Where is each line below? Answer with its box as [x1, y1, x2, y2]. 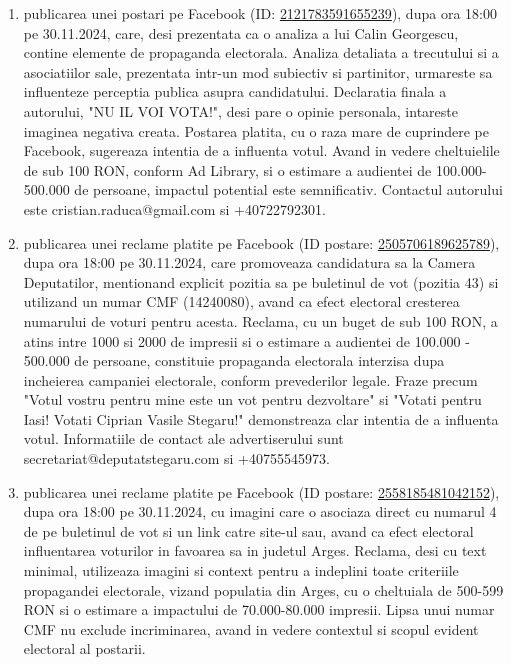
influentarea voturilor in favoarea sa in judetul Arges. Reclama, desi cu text [23, 540, 487, 561]
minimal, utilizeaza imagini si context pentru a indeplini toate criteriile [23, 560, 459, 581]
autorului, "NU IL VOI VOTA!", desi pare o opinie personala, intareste [23, 100, 458, 121]
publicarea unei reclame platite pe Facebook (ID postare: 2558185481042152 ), [23, 481, 500, 502]
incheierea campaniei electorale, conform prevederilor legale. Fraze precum [23, 369, 478, 390]
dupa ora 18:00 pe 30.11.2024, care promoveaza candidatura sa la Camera [23, 252, 476, 273]
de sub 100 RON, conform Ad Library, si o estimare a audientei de [23, 159, 432, 180]
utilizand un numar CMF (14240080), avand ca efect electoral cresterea [23, 291, 460, 312]
